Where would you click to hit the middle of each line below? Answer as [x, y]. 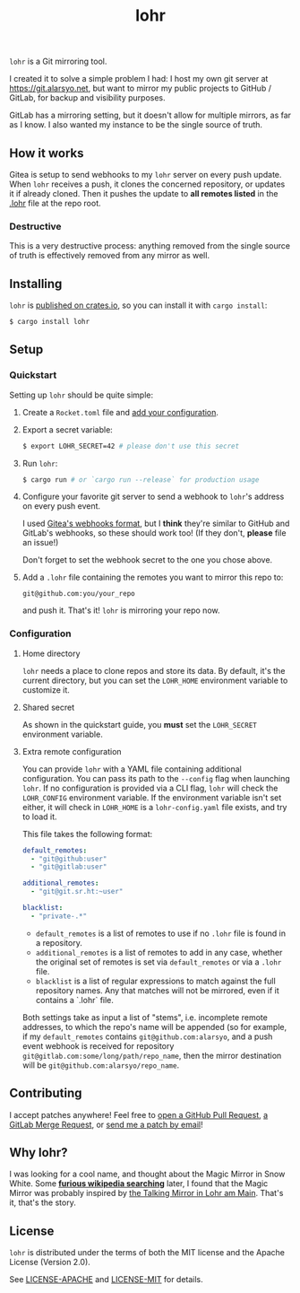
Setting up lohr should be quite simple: [81, 395]
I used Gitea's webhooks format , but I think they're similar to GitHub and [156, 524]
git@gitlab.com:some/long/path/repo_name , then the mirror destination [152, 1055]
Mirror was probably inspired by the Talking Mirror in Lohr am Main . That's [146, 1193]
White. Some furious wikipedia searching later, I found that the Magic [139, 1184]
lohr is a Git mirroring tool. [58, 61]
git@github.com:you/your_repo [79, 594]
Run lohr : [40, 463]
